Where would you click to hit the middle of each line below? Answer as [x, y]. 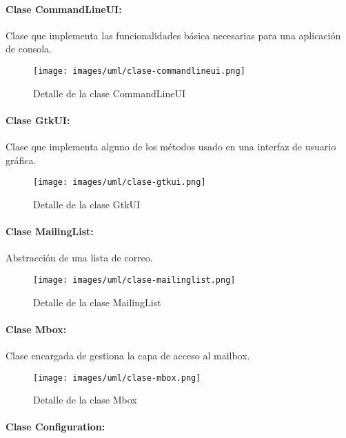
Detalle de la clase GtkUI [87, 204]
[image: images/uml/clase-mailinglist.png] [134, 280]
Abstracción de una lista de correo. [79, 258]
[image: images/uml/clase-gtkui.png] [120, 182]
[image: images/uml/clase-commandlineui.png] [139, 71]
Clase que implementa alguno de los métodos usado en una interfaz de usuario [171, 147]
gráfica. [21, 160]
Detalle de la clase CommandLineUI [109, 93]
